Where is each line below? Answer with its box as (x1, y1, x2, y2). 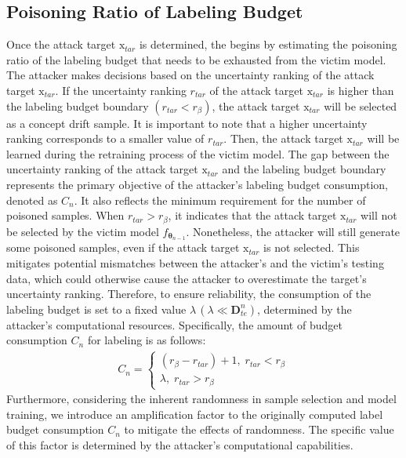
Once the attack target (6, 36, 116, 53)
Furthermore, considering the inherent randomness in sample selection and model (6, 391, 397, 407)
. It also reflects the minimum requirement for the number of (74, 191, 366, 208)
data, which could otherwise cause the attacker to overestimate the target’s (6, 270, 367, 286)
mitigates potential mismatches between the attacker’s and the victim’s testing (6, 255, 384, 271)
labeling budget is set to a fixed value (6, 300, 187, 317)
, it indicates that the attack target (168, 207, 337, 224)
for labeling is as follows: (87, 332, 206, 348)
